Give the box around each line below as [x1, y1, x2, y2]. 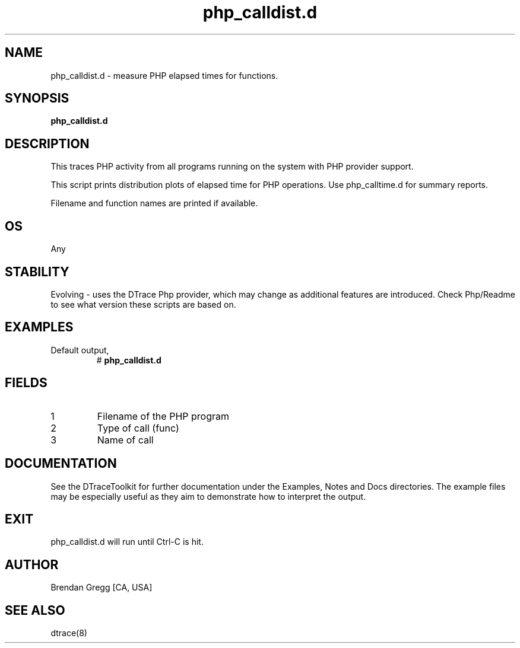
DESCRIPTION [5, 136, 90, 151]
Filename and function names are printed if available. [50, 198, 258, 209]
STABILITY [5, 264, 69, 279]
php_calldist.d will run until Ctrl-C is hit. [50, 537, 204, 547]
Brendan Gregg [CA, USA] [50, 582, 153, 593]
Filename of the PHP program [97, 410, 229, 422]
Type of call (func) [97, 422, 179, 434]
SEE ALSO [5, 602, 65, 618]
